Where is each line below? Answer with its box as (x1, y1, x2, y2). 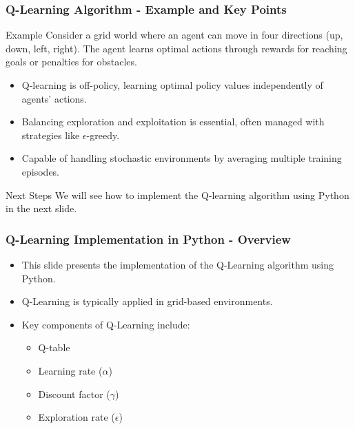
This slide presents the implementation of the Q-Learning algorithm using (21, 257, 334, 271)
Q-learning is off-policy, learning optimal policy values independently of (21, 78, 323, 92)
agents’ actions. (21, 91, 87, 105)
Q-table (38, 340, 70, 355)
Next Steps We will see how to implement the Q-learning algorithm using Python (6, 187, 349, 202)
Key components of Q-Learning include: (21, 317, 190, 331)
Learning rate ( (38, 363, 103, 377)
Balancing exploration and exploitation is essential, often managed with (21, 114, 325, 129)
